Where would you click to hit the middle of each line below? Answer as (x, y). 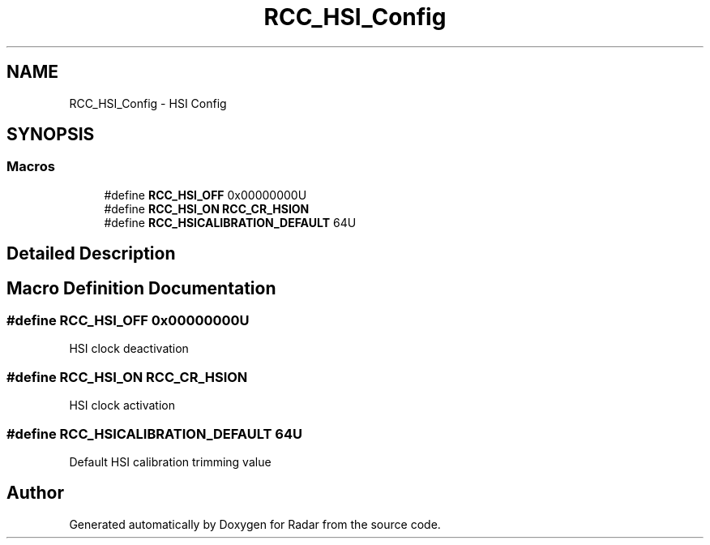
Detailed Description (91, 254)
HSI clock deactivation (129, 349)
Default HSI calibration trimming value (170, 461)
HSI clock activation (122, 406)
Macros (31, 167)
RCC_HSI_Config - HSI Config (148, 103)
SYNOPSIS (51, 135)
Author (35, 493)
